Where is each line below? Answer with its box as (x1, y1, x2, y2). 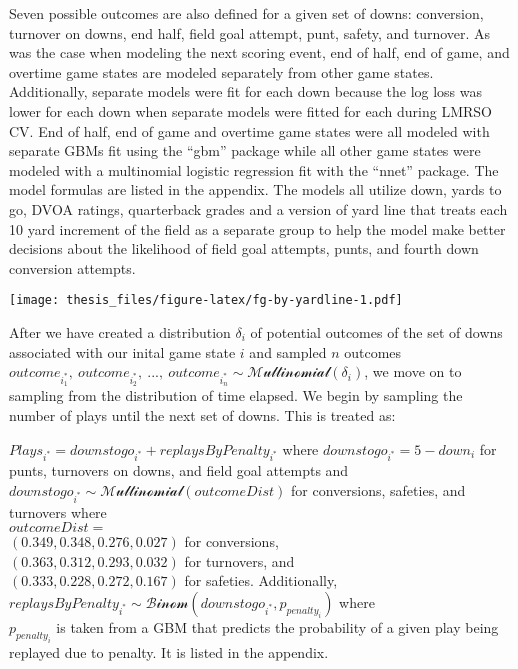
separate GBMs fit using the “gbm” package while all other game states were (9, 140, 481, 161)
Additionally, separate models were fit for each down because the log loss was (9, 81, 483, 102)
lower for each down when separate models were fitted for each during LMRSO (9, 100, 492, 121)
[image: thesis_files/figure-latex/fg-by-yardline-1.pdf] (9, 293, 403, 308)
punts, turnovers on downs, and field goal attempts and (9, 460, 349, 481)
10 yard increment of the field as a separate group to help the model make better (9, 218, 506, 239)
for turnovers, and (184, 550, 295, 571)
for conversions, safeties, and (291, 479, 466, 500)
